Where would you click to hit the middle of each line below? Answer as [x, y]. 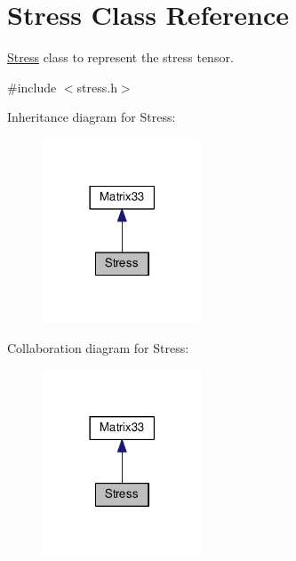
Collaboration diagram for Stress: [98, 347]
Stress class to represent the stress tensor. [120, 57]
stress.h [97, 87]
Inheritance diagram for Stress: [92, 117]
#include [32, 87]
